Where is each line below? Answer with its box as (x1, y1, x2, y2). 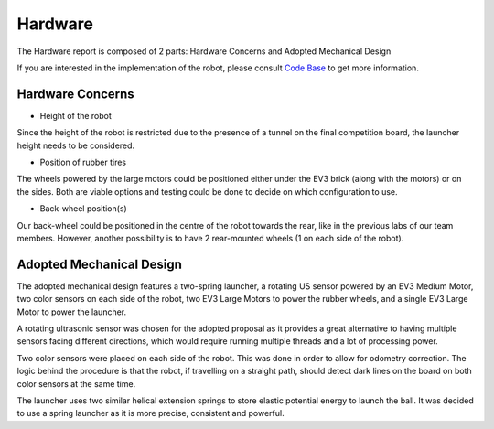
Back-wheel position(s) (39, 203, 127, 214)
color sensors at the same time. (16, 378, 136, 389)
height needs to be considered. (16, 140, 135, 151)
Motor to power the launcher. (16, 306, 127, 317)
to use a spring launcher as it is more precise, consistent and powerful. (16, 408, 285, 419)
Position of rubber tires (39, 156, 127, 168)
